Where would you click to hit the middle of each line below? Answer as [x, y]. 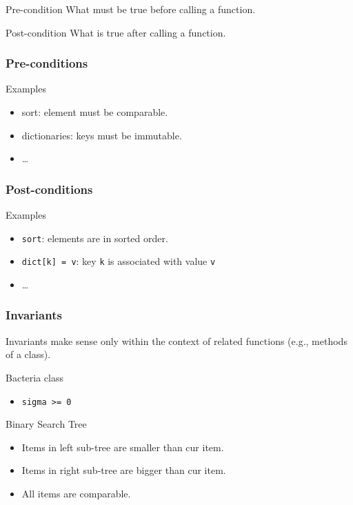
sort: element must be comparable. [95, 112]
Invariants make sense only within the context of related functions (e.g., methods [176, 340]
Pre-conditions [47, 63]
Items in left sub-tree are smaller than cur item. [123, 447]
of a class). [28, 354]
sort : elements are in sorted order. [95, 238]
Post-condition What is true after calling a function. [116, 32]
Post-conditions [49, 189]
